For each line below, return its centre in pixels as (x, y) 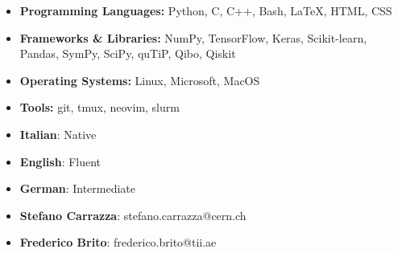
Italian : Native (58, 134)
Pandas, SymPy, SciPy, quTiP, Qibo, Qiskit (128, 53)
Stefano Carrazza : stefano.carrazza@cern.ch (133, 215)
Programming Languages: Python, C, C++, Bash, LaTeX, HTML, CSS (206, 10)
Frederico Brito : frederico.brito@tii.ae (118, 242)
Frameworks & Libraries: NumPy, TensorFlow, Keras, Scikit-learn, (193, 37)
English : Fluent (60, 161)
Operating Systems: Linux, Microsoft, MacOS (140, 80)
